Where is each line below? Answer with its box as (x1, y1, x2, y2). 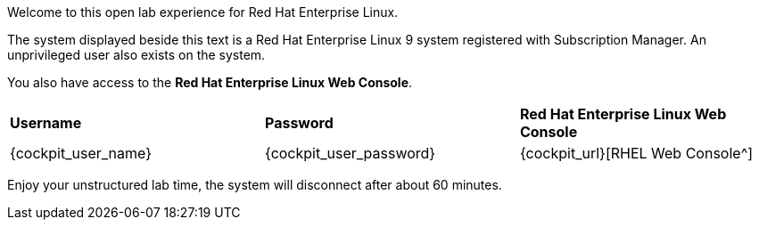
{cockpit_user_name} (10, 144, 153, 162)
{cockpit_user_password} (264, 144, 436, 162)
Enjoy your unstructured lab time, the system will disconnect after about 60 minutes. (7, 177, 502, 192)
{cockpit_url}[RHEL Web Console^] (519, 144, 754, 162)
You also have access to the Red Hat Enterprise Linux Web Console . (7, 75, 413, 90)
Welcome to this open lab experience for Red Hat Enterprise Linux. (7, 4, 399, 20)
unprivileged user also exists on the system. (7, 47, 266, 62)
